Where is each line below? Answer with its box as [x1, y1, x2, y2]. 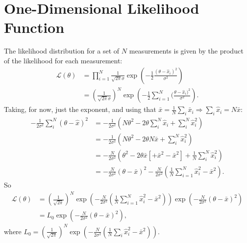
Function [4, 17, 65, 37]
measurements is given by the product [129, 46, 244, 56]
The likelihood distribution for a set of [4, 46, 120, 56]
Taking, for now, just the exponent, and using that [4, 104, 156, 114]
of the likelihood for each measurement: [4, 55, 123, 65]
